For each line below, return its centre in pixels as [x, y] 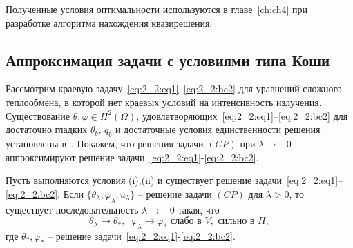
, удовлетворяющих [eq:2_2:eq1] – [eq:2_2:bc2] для [242, 115]
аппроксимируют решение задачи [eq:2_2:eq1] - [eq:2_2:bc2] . [132, 157]
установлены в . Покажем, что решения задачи [105, 143]
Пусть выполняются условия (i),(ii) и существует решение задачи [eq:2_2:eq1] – [174, 180]
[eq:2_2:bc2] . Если [45, 193]
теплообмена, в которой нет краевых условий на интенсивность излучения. [164, 102]
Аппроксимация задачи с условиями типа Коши [168, 60]
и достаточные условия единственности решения [218, 129]
